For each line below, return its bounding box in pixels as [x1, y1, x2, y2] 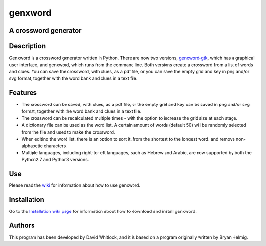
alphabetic [21, 143, 43, 149]
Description [9, 42, 46, 50]
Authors [9, 221, 35, 229]
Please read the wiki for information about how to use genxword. [9, 182, 140, 188]
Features [9, 89, 37, 97]
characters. [43, 143, 67, 149]
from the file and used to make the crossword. [21, 129, 115, 135]
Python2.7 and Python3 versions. [21, 157, 89, 163]
